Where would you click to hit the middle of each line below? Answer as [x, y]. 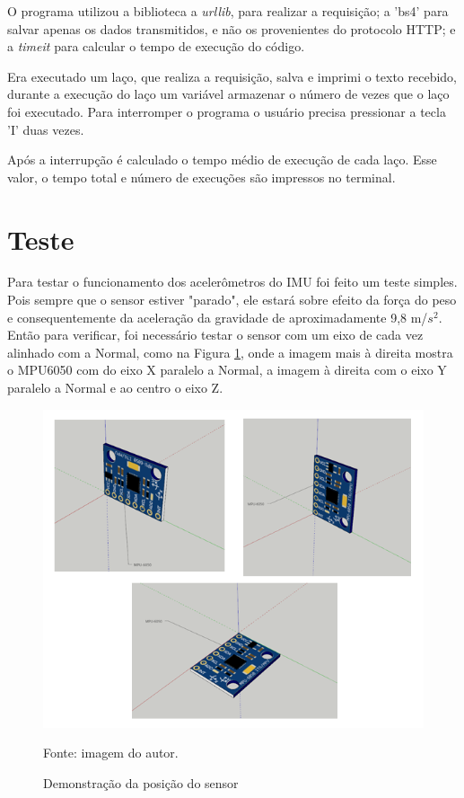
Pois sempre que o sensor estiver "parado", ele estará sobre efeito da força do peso [232, 300]
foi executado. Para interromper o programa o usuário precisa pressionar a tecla [227, 111]
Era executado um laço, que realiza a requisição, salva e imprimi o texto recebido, [232, 76]
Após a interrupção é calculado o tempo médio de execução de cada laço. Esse [222, 160]
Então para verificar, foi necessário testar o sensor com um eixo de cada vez [215, 335]
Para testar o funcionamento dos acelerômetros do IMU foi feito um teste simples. [232, 282]
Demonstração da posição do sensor [141, 782]
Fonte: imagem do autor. [111, 753]
